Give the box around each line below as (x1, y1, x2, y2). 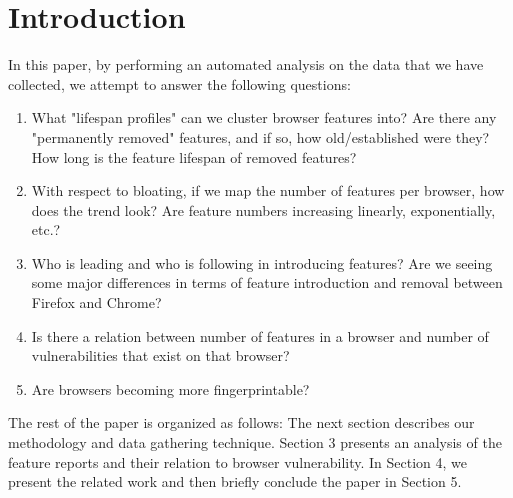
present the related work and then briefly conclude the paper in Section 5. (8, 471, 462, 492)
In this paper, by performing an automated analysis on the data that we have (8, 54, 484, 75)
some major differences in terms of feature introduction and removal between (31, 272, 503, 293)
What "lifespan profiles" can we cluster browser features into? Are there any (31, 107, 497, 128)
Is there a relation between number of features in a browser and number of (31, 325, 489, 346)
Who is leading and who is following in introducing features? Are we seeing (31, 252, 493, 273)
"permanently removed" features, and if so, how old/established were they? (31, 126, 490, 147)
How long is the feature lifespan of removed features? (31, 146, 357, 167)
